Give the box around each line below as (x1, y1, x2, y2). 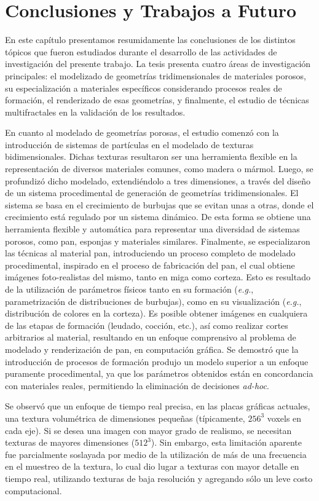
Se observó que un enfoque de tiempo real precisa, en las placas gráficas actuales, (5, 400, 310, 412)
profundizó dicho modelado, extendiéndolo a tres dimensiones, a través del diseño (5, 174, 311, 187)
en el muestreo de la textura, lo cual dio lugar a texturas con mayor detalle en (5, 460, 299, 473)
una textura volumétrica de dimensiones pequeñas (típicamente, (5, 411, 245, 424)
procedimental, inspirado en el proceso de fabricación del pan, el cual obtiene (5, 258, 295, 271)
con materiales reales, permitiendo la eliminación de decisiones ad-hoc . (5, 379, 269, 392)
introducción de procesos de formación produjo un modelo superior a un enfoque (5, 355, 309, 368)
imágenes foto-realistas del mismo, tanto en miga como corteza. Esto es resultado (5, 270, 310, 283)
